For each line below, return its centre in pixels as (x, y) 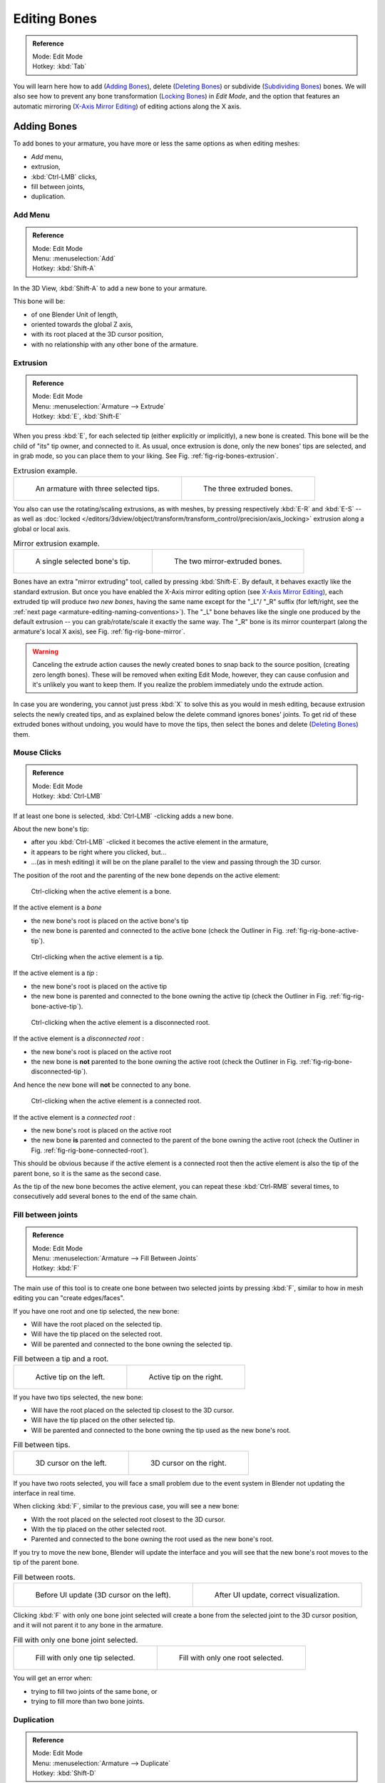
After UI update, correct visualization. (277, 1595)
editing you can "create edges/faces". (69, 1298)
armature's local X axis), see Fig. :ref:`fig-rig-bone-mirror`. (99, 632)
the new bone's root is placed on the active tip (99, 986)
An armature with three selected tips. (97, 489)
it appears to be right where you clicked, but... (99, 852)
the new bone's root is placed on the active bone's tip (110, 921)
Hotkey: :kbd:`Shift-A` (64, 268)
